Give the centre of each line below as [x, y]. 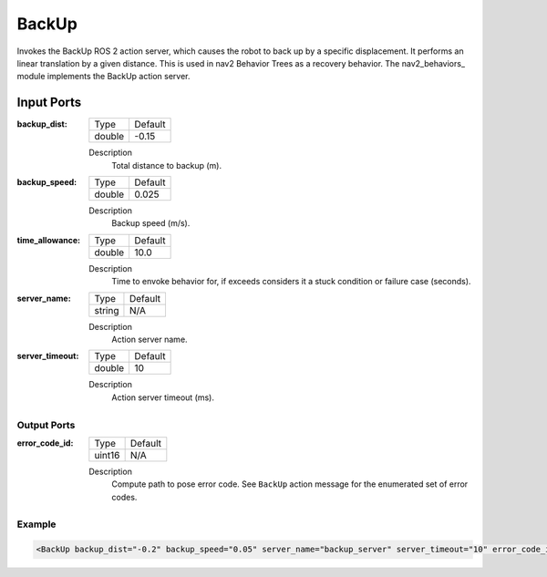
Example [36, 524]
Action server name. [150, 339]
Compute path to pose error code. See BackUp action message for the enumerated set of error [290, 484]
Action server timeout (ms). [163, 397]
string [107, 310]
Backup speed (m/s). [151, 223]
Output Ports [46, 425]
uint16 [107, 455]
